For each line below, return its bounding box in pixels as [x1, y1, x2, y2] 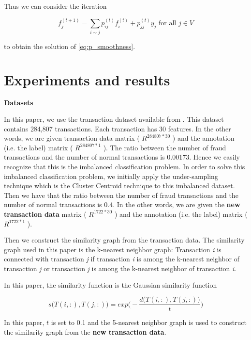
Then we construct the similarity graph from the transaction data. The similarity [4, 235, 245, 245]
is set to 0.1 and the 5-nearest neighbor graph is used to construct [51, 317, 247, 327]
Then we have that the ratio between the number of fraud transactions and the [4, 190, 238, 200]
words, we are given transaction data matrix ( [4, 133, 140, 143]
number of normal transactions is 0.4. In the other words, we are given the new [4, 199, 240, 210]
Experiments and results [4, 69, 170, 89]
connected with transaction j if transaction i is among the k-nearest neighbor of [4, 254, 240, 264]
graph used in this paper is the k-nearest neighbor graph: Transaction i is [4, 244, 221, 254]
